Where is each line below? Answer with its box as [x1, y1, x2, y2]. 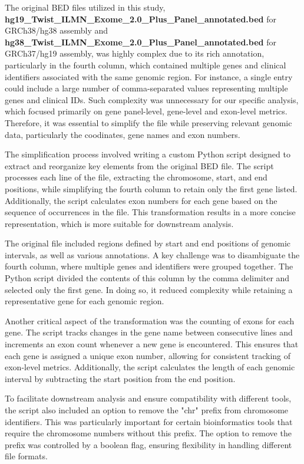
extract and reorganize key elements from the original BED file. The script [5, 159, 274, 172]
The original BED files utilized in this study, [5, 1, 166, 13]
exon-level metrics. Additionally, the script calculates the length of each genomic [5, 361, 295, 373]
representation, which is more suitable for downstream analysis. [5, 217, 234, 229]
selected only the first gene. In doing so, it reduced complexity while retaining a [5, 283, 293, 295]
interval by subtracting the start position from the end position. [5, 372, 236, 384]
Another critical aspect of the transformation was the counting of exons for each [5, 314, 295, 327]
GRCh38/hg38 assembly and [5, 24, 108, 37]
